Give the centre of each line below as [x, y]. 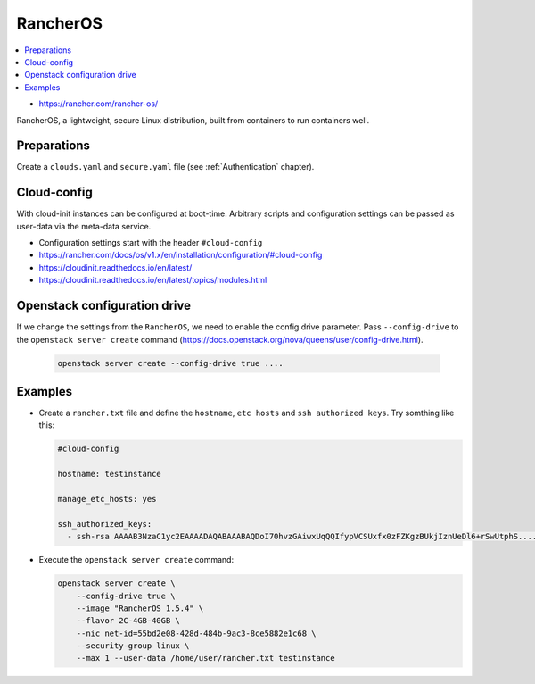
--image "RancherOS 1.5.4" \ [140, 608]
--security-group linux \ [133, 646]
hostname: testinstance [110, 474]
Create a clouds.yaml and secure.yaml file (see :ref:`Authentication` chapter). [165, 167]
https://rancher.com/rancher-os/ [99, 104]
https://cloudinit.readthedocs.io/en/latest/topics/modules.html [153, 280]
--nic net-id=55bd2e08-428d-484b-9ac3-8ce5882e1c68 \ [196, 633]
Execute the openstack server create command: [136, 560]
